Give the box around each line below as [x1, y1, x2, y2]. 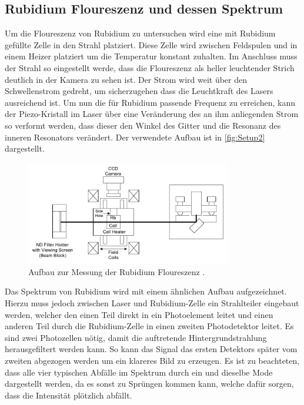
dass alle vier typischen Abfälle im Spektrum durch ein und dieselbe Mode [5, 366, 273, 378]
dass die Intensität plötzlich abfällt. [5, 389, 132, 401]
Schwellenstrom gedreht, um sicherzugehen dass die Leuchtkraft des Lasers [5, 85, 273, 97]
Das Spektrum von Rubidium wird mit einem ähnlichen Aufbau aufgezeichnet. [5, 285, 287, 297]
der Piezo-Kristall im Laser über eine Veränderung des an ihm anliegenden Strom [5, 108, 299, 120]
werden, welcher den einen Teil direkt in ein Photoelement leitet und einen [5, 308, 273, 320]
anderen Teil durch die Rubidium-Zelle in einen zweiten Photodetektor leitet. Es [5, 320, 294, 332]
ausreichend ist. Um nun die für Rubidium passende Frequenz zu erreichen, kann [5, 96, 296, 108]
